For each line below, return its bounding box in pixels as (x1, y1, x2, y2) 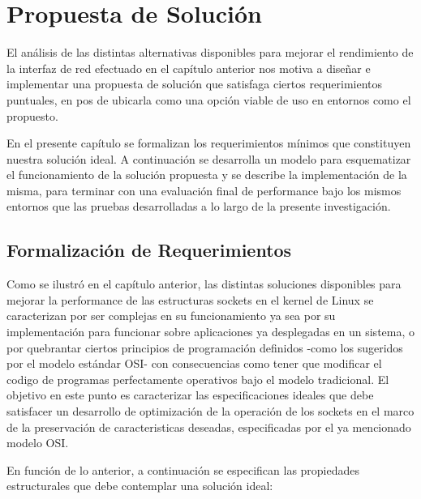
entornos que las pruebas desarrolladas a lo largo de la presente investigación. (6, 198, 391, 215)
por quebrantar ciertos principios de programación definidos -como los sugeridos (6, 339, 403, 356)
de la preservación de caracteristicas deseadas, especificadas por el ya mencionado (6, 418, 411, 435)
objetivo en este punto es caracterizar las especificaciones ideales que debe (6, 386, 374, 403)
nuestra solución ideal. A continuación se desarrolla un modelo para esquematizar (6, 150, 411, 167)
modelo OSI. (6, 434, 69, 451)
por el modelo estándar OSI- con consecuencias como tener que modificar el (6, 355, 382, 372)
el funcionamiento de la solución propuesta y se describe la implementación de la (6, 166, 407, 183)
